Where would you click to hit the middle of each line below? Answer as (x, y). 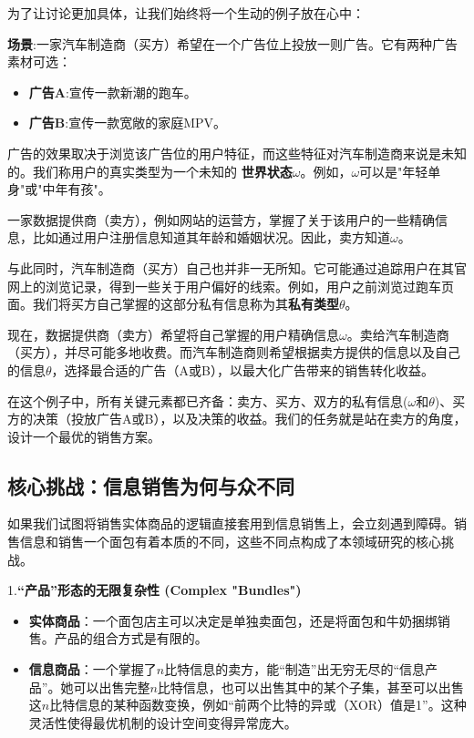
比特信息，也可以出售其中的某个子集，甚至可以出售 (310, 687)
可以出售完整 (112, 687)
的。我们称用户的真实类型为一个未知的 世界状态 (150, 171)
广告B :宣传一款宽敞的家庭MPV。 (128, 123)
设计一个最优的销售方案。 (84, 436)
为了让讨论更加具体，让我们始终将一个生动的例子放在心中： (186, 13)
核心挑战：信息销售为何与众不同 (151, 485)
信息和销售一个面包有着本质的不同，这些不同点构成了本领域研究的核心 (230, 542)
